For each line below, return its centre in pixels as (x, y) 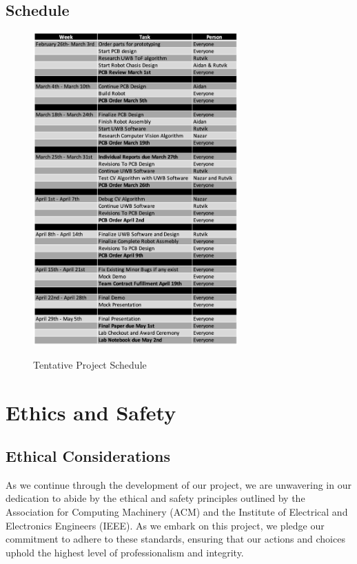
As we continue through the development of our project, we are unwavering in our (178, 484)
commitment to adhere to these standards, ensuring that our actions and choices (175, 539)
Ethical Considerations (88, 456)
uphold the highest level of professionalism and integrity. (125, 552)
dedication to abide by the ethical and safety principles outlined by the (155, 498)
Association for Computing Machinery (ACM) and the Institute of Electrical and (177, 512)
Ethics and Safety (91, 412)
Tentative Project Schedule (90, 364)
